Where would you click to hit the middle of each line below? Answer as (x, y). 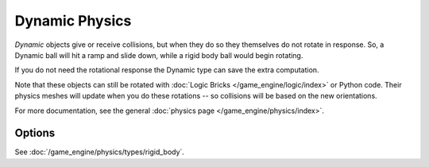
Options (35, 133)
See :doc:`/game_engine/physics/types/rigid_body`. (99, 152)
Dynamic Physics (73, 21)
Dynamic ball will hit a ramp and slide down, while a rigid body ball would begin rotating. (159, 55)
